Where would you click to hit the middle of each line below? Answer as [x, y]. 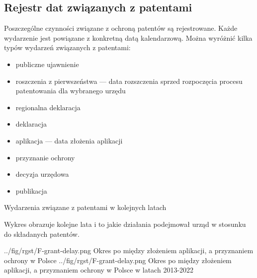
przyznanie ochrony [45, 157]
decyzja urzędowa [42, 174]
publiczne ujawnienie [47, 64]
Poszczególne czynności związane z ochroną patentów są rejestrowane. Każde [121, 28]
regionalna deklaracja [48, 107]
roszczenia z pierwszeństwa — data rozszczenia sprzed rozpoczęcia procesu [129, 81]
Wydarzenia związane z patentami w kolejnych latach [85, 207]
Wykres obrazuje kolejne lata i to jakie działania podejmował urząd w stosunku [125, 224]
